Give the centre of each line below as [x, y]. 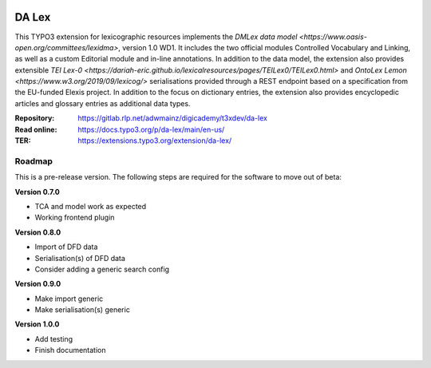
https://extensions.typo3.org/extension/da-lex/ [155, 140]
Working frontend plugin [75, 218]
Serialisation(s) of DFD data [80, 258]
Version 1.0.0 [37, 324]
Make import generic [69, 299]
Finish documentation [71, 350]
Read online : [36, 129]
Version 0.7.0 [37, 192]
